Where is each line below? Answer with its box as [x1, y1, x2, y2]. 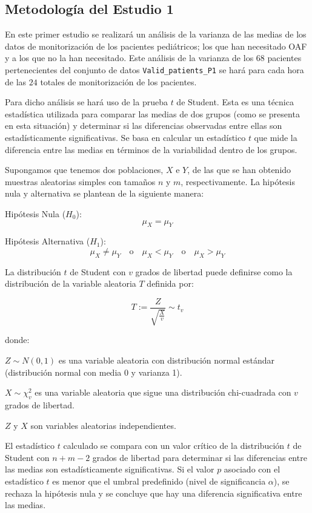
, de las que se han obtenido [187, 163, 291, 176]
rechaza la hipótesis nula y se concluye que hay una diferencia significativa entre [5, 486, 302, 499]
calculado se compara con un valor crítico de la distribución [63, 439, 285, 452]
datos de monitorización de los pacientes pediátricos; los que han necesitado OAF [5, 39, 307, 52]
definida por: [147, 277, 194, 290]
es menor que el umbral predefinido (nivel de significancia [52, 474, 266, 487]
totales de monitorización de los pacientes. [40, 75, 197, 88]
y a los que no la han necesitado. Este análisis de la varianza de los [5, 51, 254, 64]
